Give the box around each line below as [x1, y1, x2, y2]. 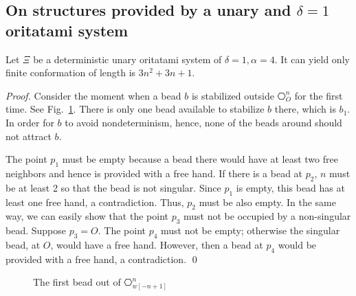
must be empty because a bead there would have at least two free [62, 152, 338, 166]
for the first [294, 88, 343, 102]
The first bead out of [33, 275, 121, 289]
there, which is [274, 102, 336, 116]
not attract [5, 128, 52, 143]
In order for [5, 115, 54, 129]
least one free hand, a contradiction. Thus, [5, 194, 184, 209]
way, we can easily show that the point [5, 209, 168, 223]
